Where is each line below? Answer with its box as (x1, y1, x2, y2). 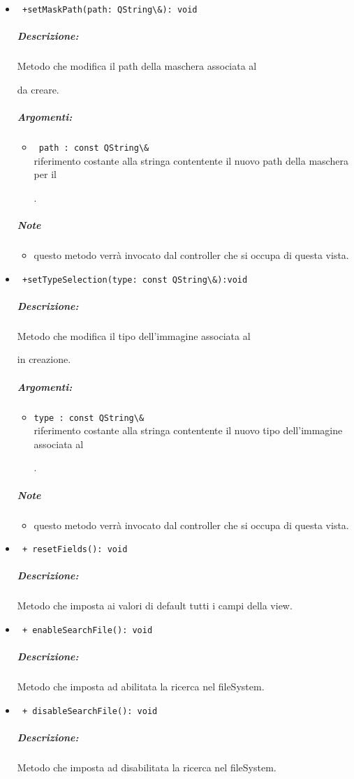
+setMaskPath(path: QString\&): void (22, 5, 198, 15)
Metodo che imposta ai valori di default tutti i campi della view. (17, 598, 293, 613)
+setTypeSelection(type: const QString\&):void (22, 274, 248, 285)
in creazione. (17, 352, 71, 366)
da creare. (17, 82, 59, 96)
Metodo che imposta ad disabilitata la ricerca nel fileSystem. (17, 759, 276, 774)
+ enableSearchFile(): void (22, 625, 153, 635)
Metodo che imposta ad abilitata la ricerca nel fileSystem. (17, 679, 265, 694)
